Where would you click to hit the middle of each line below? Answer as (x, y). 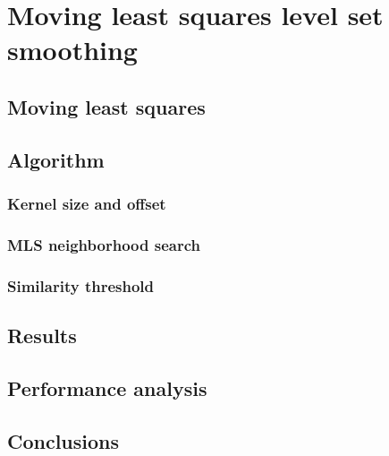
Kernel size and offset (87, 204)
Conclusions (63, 440)
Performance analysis (107, 387)
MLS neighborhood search (104, 244)
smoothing (72, 50)
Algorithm (56, 159)
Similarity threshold (80, 285)
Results (42, 336)
